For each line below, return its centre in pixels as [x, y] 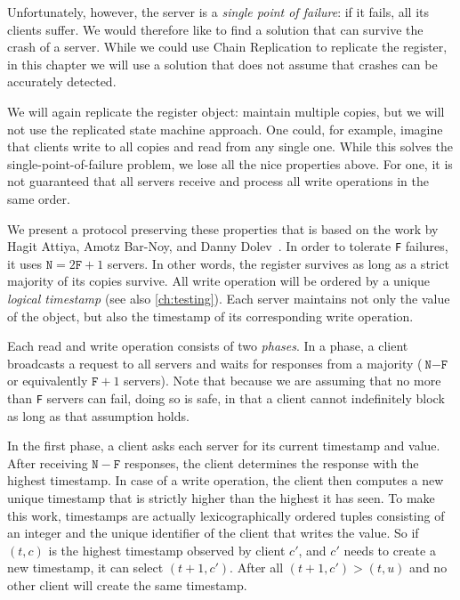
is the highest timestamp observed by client [167, 550]
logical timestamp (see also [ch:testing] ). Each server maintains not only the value [229, 298]
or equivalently [48, 381]
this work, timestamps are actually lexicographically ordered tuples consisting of [226, 515]
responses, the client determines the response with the [271, 462]
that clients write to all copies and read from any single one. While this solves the [230, 146]
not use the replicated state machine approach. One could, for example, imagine [225, 129]
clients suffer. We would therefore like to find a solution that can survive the [215, 29]
